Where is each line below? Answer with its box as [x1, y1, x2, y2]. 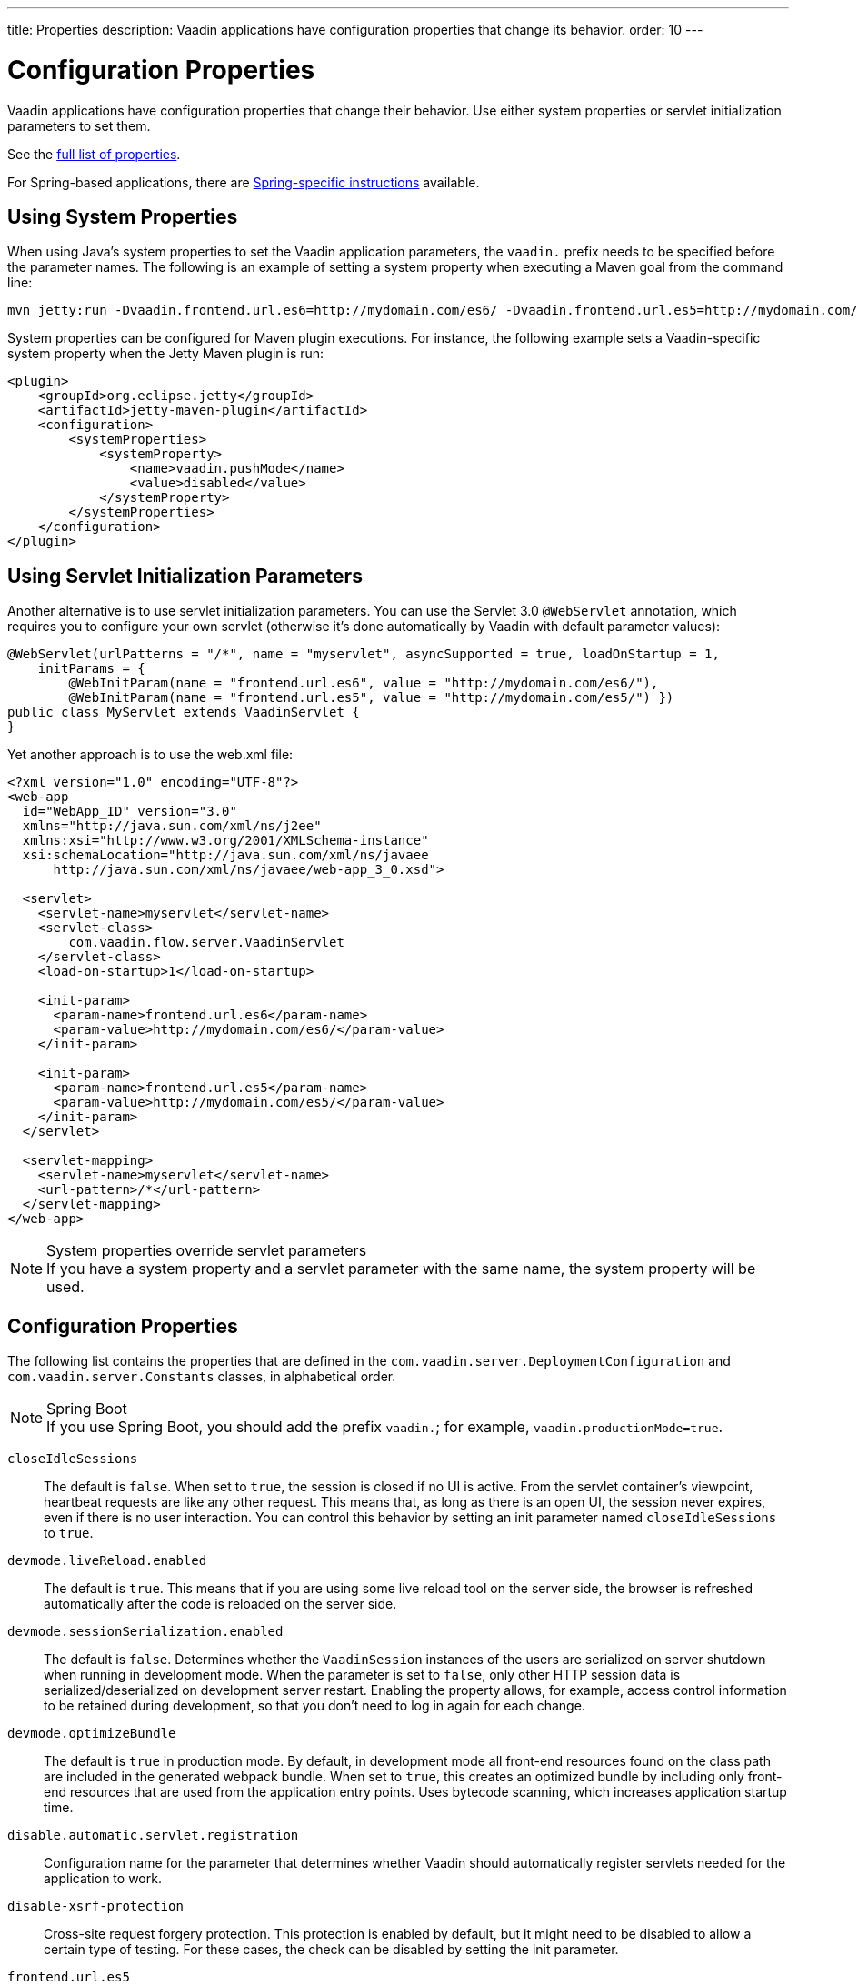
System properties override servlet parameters [46, 1241, 367, 1260]
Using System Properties [7, 205, 238, 228]
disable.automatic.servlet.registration [7, 1828, 299, 1843]
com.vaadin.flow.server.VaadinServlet [68, 935, 344, 950]
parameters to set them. [7, 117, 151, 134]
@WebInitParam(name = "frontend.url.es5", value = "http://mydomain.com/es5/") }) [68, 690, 674, 706]
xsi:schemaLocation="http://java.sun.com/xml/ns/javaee [22, 848, 429, 863]
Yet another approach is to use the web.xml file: [7, 747, 294, 763]
